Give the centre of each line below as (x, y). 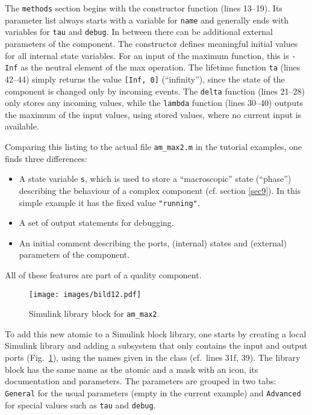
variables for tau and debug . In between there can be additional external (139, 32)
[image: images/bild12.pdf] (85, 294)
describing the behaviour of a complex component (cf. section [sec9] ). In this (160, 190)
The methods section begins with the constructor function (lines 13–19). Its (144, 8)
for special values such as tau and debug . (80, 404)
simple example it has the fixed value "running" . (109, 202)
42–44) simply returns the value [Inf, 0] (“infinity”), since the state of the (145, 79)
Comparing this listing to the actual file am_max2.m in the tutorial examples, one (153, 147)
